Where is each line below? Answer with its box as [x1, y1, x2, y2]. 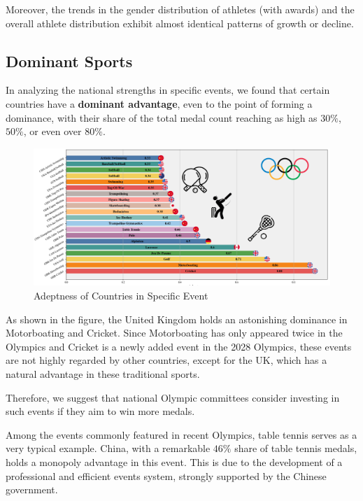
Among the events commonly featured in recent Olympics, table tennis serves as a [6, 427, 357, 442]
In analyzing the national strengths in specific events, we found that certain [6, 83, 330, 97]
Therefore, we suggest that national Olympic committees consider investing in [6, 390, 340, 404]
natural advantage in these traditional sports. [6, 367, 200, 381]
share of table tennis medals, [234, 441, 357, 456]
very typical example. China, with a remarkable [6, 441, 211, 456]
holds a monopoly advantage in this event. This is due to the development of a [6, 454, 343, 469]
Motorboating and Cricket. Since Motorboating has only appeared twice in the [6, 325, 343, 340]
